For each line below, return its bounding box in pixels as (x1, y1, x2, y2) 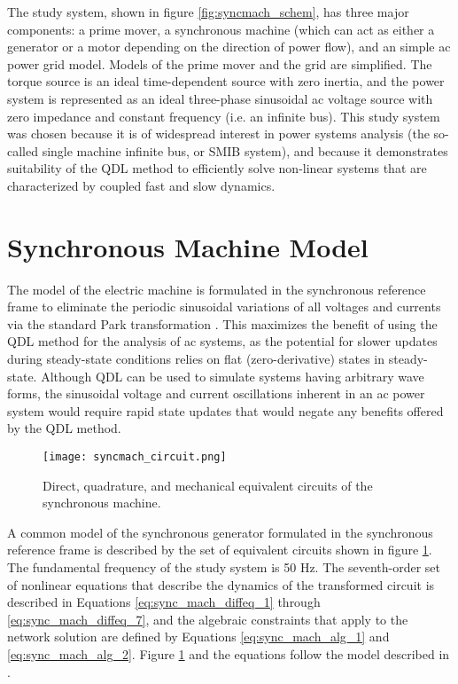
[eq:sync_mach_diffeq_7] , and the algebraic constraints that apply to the (7, 609, 408, 628)
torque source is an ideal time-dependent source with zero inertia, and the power (7, 72, 445, 90)
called (7, 141, 38, 160)
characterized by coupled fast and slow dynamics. (7, 176, 276, 194)
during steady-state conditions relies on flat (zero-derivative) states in (7, 350, 385, 368)
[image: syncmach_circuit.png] (43, 451, 227, 463)
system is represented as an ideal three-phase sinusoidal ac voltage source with (7, 89, 433, 107)
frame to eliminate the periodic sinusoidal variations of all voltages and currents (7, 297, 441, 316)
